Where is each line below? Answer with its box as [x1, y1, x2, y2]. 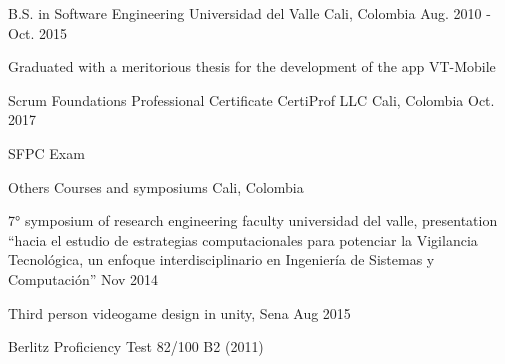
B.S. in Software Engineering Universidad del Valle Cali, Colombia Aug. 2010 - [8, 3, 491, 23]
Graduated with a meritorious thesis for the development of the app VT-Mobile [8, 56, 496, 77]
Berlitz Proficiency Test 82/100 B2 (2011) [8, 336, 264, 357]
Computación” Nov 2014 [8, 268, 159, 289]
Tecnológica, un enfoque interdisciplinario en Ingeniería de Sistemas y [8, 249, 435, 270]
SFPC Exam [8, 142, 85, 163]
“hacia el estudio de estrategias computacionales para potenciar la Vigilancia [8, 229, 478, 250]
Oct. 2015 [8, 22, 68, 43]
